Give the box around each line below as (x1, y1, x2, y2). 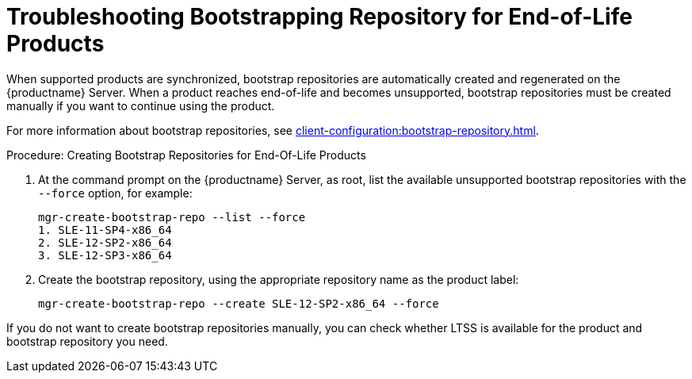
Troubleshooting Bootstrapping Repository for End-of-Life (6, 3, 633, 30)
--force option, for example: (38, 186, 193, 200)
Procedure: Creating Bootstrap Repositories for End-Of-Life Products (6, 147, 366, 162)
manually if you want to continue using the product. (6, 98, 275, 113)
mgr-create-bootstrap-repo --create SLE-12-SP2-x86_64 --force (38, 297, 439, 310)
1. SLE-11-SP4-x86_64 (38, 223, 172, 236)
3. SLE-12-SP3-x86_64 (38, 248, 172, 262)
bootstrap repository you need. (6, 334, 168, 348)
